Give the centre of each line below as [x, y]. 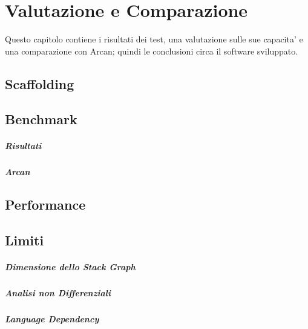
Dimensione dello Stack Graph [70, 267]
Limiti [25, 240]
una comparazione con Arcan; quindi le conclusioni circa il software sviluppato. [152, 51]
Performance [45, 204]
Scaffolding [40, 83]
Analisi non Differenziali [58, 293]
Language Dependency [52, 319]
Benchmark [41, 119]
